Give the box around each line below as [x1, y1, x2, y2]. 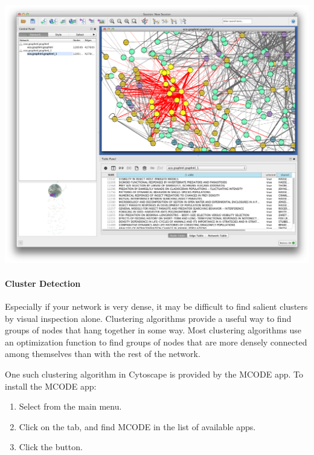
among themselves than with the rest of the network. [5, 347, 200, 360]
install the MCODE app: [5, 379, 97, 392]
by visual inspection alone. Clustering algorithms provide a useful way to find [5, 312, 292, 324]
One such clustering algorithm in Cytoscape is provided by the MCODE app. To [5, 368, 303, 381]
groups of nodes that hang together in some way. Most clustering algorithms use [5, 324, 302, 336]
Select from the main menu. [19, 400, 122, 413]
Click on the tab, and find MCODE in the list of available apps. [19, 420, 256, 433]
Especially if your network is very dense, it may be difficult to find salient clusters [5, 300, 308, 313]
